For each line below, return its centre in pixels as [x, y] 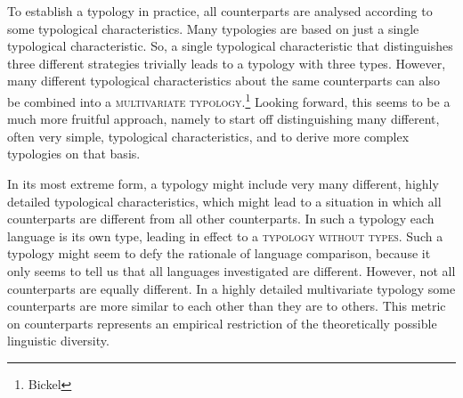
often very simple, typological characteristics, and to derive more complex [208, 136]
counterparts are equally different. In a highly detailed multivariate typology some [231, 288]
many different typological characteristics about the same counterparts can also [223, 81]
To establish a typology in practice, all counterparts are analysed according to [220, 11]
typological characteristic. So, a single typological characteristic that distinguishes [230, 46]
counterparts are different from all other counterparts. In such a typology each [221, 219]
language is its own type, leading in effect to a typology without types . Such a [225, 236]
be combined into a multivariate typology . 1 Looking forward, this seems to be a [229, 100]
